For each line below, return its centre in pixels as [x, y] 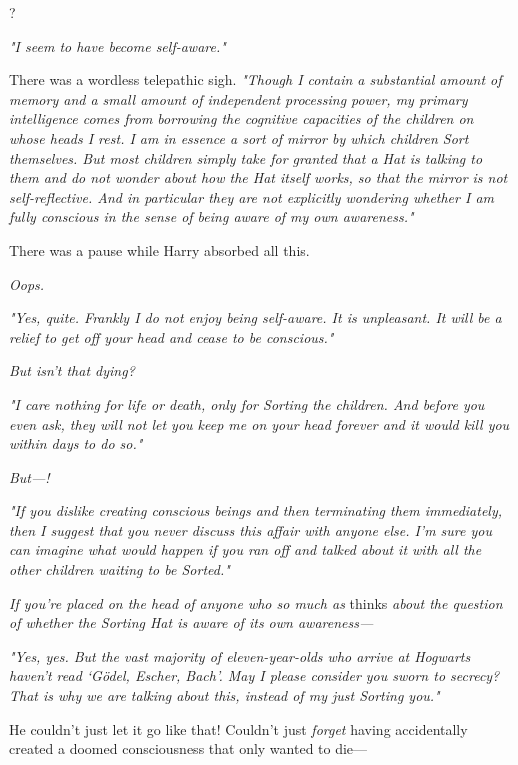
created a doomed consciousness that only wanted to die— [188, 748]
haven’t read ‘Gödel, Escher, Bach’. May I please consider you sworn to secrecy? [254, 675]
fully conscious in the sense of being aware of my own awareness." [211, 216]
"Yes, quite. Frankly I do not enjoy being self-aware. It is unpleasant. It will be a [255, 317]
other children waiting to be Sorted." [119, 569]
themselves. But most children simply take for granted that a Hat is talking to [246, 157]
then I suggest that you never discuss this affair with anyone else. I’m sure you [250, 529]
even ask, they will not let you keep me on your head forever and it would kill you [259, 423]
